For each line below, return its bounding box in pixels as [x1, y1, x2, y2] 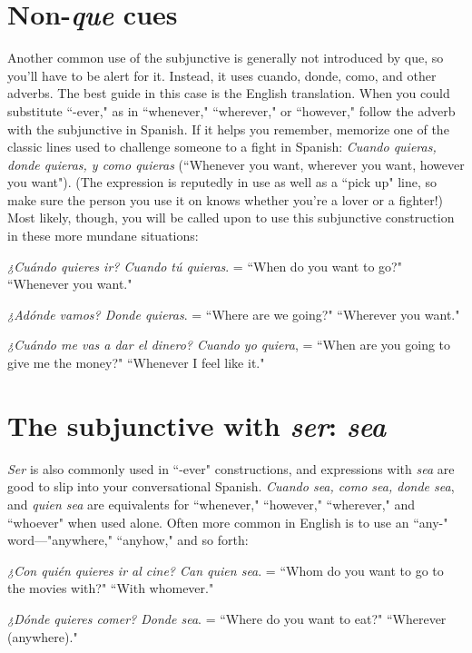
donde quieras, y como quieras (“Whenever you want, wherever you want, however [7, 154, 465, 173]
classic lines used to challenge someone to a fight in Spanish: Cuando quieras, [7, 137, 437, 156]
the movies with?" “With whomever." [7, 579, 214, 598]
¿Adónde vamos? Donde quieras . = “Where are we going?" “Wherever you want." [7, 304, 460, 323]
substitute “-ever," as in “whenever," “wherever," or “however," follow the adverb [7, 101, 456, 120]
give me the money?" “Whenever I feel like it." [7, 353, 265, 372]
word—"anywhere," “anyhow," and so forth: [7, 530, 249, 549]
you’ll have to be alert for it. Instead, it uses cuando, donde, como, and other [7, 65, 437, 84]
